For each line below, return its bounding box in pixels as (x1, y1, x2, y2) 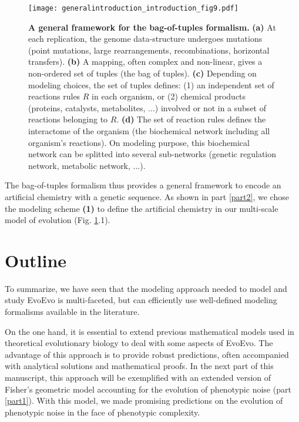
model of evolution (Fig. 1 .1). (5, 214, 110, 226)
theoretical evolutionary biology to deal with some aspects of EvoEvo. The (5, 337, 273, 349)
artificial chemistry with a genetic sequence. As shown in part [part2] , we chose (5, 190, 289, 202)
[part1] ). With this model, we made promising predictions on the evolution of (5, 394, 283, 407)
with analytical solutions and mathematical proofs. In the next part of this (5, 360, 274, 372)
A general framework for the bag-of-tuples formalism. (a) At (28, 21, 276, 33)
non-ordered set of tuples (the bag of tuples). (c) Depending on (28, 67, 257, 79)
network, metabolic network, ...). (28, 159, 146, 171)
